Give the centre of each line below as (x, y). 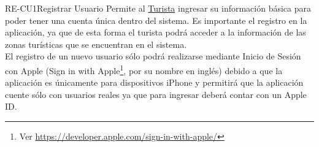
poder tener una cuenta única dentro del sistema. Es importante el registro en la (156, 20)
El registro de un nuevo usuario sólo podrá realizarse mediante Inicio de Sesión (153, 56)
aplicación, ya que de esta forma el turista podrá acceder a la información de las (156, 32)
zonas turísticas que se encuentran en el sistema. (96, 44)
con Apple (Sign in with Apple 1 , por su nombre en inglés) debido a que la (144, 69)
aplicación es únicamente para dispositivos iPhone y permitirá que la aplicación (154, 82)
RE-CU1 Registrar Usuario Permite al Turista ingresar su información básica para (158, 8)
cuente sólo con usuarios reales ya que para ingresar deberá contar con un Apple (156, 94)
